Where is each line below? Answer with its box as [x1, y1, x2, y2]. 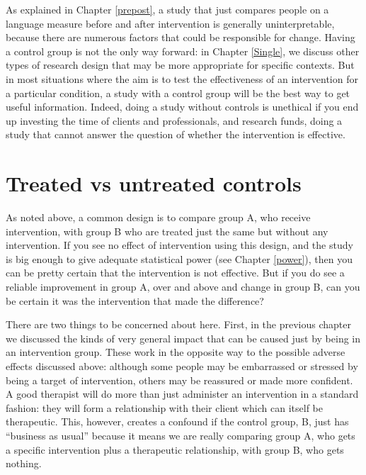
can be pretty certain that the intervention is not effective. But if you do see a [6, 265, 345, 280]
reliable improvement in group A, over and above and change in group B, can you [6, 279, 360, 294]
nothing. [6, 456, 42, 471]
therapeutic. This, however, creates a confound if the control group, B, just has [6, 414, 349, 429]
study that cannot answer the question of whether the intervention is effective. [6, 127, 345, 142]
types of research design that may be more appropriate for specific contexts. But [6, 57, 355, 72]
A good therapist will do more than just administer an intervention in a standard [6, 386, 359, 401]
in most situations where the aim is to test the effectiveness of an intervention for [6, 71, 358, 86]
